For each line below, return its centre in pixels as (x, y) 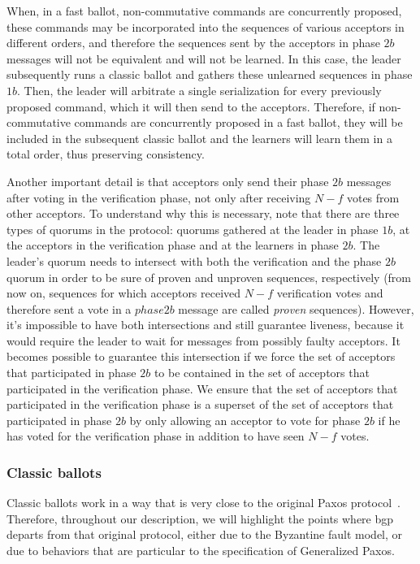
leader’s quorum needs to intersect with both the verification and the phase (194, 260)
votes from (373, 197)
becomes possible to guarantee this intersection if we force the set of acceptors (201, 356)
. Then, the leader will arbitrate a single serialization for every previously (199, 90)
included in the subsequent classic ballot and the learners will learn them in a (199, 138)
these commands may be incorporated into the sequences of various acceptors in (206, 26)
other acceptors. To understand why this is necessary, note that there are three (203, 213)
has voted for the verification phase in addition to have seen (156, 436)
